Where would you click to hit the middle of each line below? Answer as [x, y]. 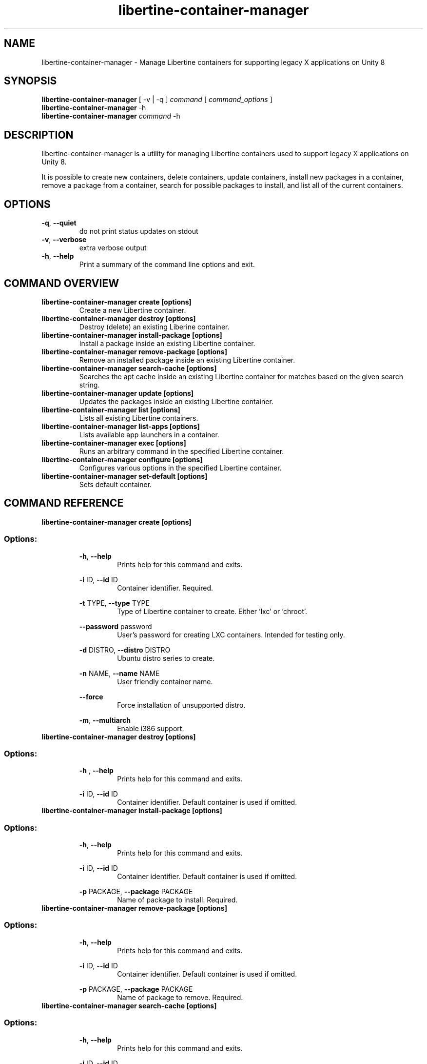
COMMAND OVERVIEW [61, 283]
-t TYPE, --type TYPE [114, 603]
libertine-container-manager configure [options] [122, 459]
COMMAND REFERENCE [64, 503]
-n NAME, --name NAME [119, 673]
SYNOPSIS [30, 81]
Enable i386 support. [151, 728]
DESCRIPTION [39, 135]
